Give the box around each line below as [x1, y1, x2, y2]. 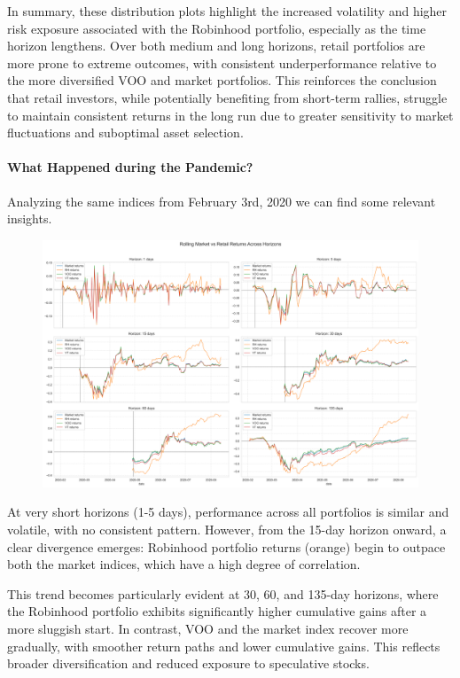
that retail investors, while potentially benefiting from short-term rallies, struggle [7, 88, 448, 106]
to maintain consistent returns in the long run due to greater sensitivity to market [7, 105, 454, 124]
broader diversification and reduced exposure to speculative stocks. [7, 654, 370, 673]
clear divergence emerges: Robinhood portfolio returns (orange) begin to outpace [7, 537, 446, 556]
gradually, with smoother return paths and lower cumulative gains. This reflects [7, 636, 441, 655]
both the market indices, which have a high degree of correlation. [7, 555, 361, 573]
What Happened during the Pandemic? [7, 158, 253, 176]
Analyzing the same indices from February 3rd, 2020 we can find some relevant [7, 191, 436, 210]
